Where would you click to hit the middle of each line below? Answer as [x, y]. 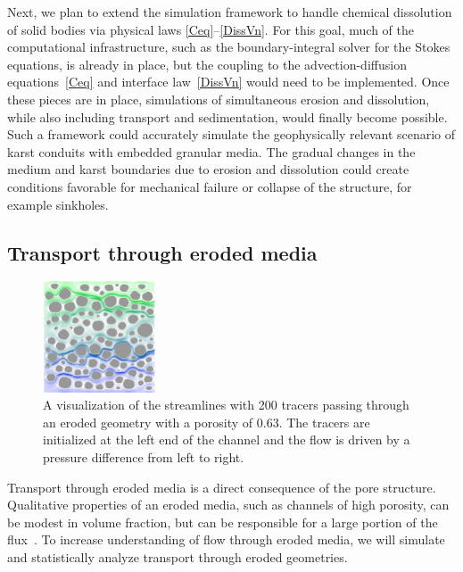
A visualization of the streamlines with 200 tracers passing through [226, 405]
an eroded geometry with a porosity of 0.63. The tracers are [207, 422]
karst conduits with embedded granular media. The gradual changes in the [211, 151]
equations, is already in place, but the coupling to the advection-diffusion [207, 64]
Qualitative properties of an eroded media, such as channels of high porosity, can [228, 505]
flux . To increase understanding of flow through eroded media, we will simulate [226, 539]
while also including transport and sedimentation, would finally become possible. [227, 116]
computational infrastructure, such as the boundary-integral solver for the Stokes [229, 47]
